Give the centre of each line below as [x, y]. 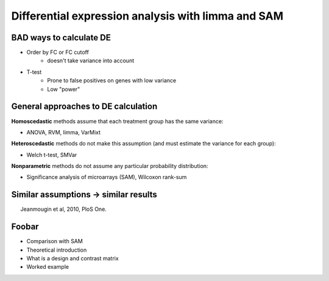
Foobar [25, 227]
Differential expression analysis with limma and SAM [147, 16]
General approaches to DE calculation [84, 107]
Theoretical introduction [57, 250]
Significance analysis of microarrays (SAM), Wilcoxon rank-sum [107, 177]
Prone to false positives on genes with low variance [112, 81]
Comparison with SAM [55, 241]
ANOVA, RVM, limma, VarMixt [63, 132]
